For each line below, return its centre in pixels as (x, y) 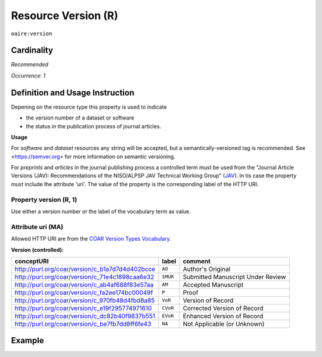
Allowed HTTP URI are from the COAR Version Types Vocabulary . (91, 239)
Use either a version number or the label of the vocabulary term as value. (101, 211)
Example (27, 341)
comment (197, 261)
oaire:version (32, 33)
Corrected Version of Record (223, 308)
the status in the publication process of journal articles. (94, 126)
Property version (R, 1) (44, 199)
